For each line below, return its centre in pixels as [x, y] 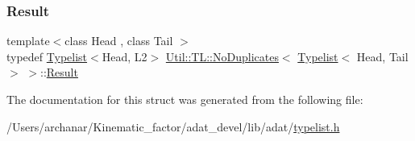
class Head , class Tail [119, 41]
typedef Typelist [47, 56]
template [28, 41]
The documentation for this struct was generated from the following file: [185, 99]
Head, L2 [124, 56]
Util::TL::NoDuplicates [222, 56]
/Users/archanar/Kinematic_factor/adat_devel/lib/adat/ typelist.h [173, 126]
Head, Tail [382, 56]
